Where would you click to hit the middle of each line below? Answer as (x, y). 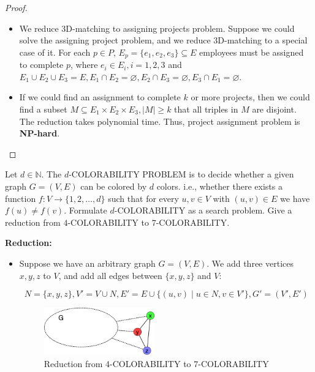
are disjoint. (274, 109)
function (21, 198)
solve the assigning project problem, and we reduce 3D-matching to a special (163, 40)
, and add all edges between (110, 275)
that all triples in (206, 109)
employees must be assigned (252, 52)
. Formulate (85, 210)
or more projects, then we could (250, 97)
